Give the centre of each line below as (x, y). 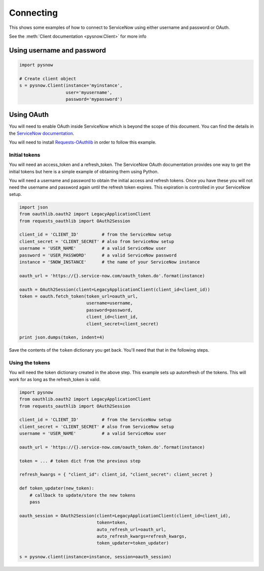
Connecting (33, 13)
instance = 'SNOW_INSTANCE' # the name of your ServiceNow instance (110, 262)
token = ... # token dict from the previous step (80, 461)
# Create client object (48, 79)
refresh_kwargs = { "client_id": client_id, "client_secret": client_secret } (116, 475)
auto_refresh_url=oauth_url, (132, 529)
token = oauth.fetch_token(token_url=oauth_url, (79, 296)
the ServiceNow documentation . (42, 133)
